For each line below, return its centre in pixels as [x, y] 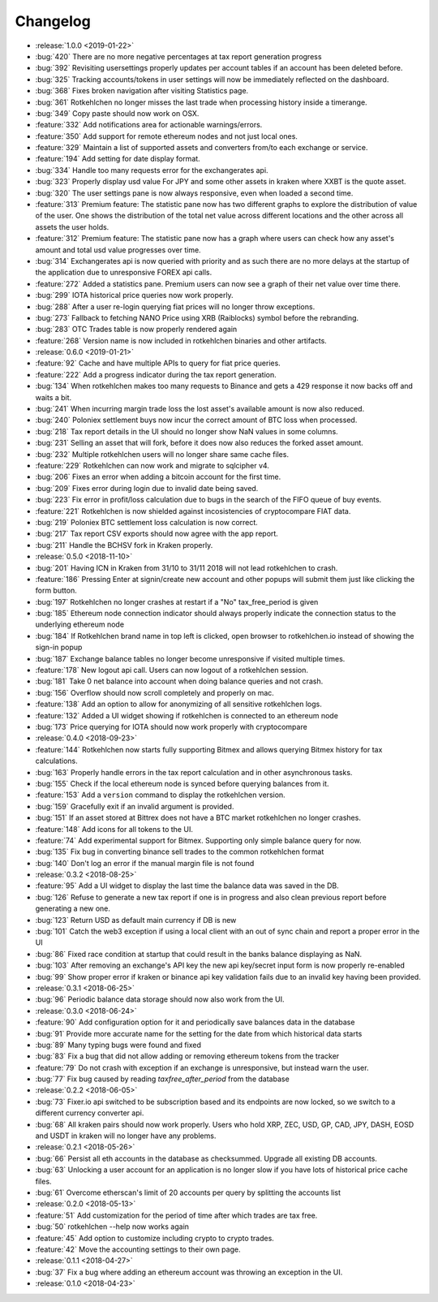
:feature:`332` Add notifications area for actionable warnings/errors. [149, 125]
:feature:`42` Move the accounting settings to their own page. [138, 1249]
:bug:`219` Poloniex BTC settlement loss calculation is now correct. [147, 522]
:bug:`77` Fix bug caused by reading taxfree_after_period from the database [162, 1079]
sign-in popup [59, 647]
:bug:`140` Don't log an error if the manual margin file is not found [145, 863]
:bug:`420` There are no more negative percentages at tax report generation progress [178, 56]
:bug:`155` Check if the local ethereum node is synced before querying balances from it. [182, 783]
